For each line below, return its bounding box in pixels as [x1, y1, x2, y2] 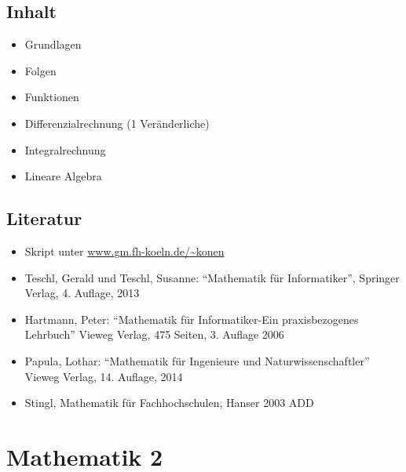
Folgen [24, 62, 57, 78]
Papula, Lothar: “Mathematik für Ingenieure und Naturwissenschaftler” [24, 352, 370, 369]
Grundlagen [24, 36, 82, 53]
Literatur [6, 206, 82, 231]
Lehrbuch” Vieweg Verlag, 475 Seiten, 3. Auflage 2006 [24, 326, 284, 343]
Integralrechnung [24, 141, 106, 158]
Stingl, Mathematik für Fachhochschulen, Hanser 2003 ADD [24, 394, 314, 411]
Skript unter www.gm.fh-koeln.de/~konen [24, 242, 225, 259]
